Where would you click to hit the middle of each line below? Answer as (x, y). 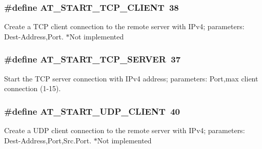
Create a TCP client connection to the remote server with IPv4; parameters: (124, 26)
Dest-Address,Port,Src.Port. (48, 140)
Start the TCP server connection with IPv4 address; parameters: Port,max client (131, 78)
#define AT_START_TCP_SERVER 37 (93, 59)
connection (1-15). (33, 88)
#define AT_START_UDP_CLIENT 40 (92, 111)
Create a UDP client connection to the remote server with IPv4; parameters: (125, 130)
